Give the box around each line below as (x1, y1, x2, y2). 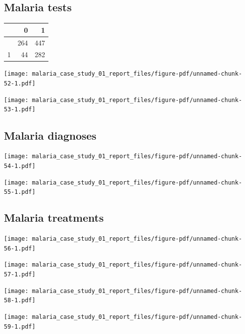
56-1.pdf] (4, 245, 36, 252)
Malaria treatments (4, 210, 104, 225)
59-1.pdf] (4, 323, 36, 330)
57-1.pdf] (4, 271, 36, 278)
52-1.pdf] (4, 80, 36, 87)
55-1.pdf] (4, 188, 36, 196)
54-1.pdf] (4, 162, 36, 169)
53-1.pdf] (4, 106, 36, 113)
